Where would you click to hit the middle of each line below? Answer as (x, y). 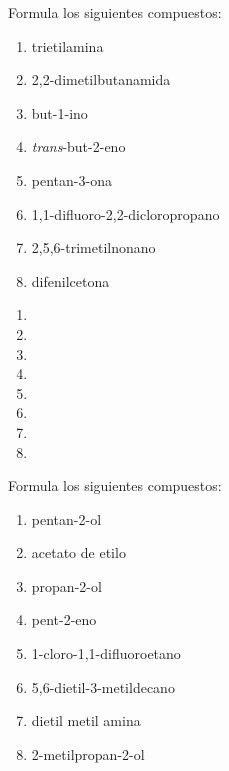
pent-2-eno (64, 619)
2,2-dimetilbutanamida (101, 79)
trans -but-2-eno (78, 146)
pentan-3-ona (71, 179)
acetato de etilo (78, 552)
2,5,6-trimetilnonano (93, 247)
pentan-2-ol (66, 518)
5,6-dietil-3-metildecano (103, 686)
